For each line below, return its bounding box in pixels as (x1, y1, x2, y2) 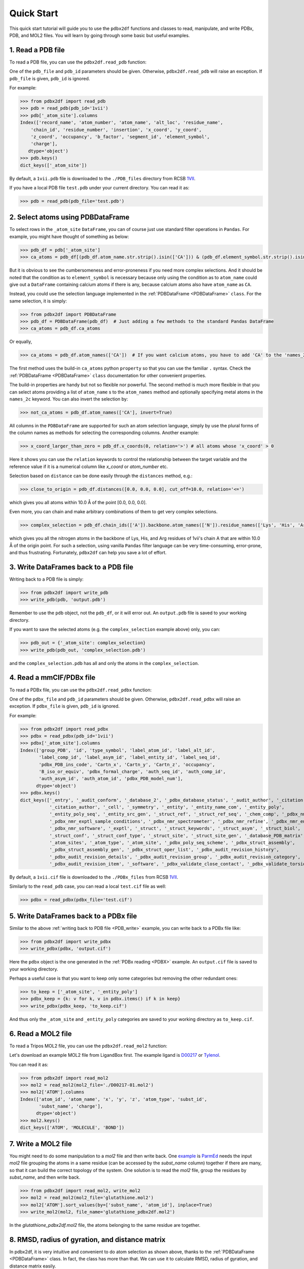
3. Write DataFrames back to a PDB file (9, 563, 134, 571)
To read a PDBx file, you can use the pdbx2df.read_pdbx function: (9, 687, 152, 693)
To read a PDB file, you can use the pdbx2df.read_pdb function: (9, 59, 147, 65)
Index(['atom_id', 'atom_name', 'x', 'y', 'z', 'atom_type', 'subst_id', (20, 1096, 207, 1102)
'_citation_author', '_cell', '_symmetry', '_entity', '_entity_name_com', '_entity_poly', (49, 804, 285, 810)
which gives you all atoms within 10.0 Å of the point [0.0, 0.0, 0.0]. (9, 499, 147, 506)
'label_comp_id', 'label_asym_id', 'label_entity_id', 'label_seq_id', (39, 754, 220, 760)
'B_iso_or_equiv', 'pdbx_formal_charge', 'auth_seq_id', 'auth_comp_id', (39, 769, 226, 774)
